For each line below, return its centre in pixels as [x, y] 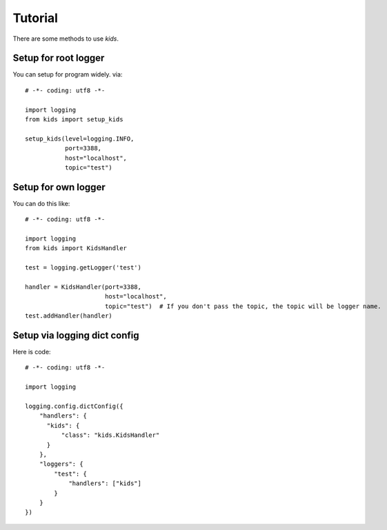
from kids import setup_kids [74, 120]
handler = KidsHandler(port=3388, [83, 287]
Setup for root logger [59, 58]
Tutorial [36, 18]
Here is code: [32, 352]
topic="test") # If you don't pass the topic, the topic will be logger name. [243, 306]
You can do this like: [41, 203]
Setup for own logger [59, 187]
